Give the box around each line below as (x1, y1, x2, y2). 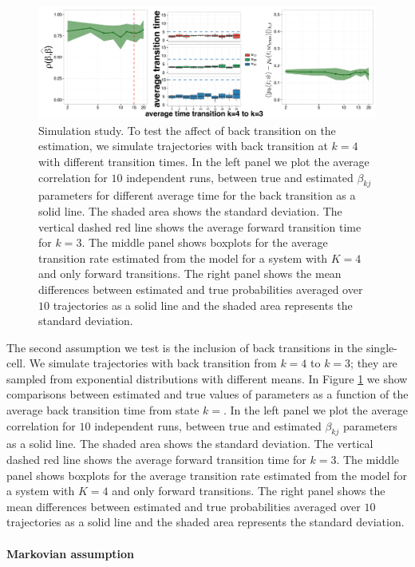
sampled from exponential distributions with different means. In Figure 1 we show (6, 370, 408, 387)
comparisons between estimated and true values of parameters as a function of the (6, 386, 409, 402)
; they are (350, 355, 397, 371)
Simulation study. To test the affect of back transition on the (38, 121, 336, 138)
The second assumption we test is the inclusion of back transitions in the (6, 339, 363, 355)
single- (366, 339, 397, 355)
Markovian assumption (6, 545, 135, 561)
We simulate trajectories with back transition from (29, 355, 277, 371)
